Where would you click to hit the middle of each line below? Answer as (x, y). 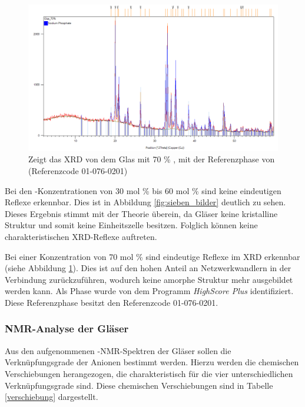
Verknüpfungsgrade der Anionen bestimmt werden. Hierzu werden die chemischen (152, 362)
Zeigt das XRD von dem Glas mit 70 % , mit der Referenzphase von (152, 159)
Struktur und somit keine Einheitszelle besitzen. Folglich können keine (131, 225)
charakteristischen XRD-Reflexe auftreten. (81, 236)
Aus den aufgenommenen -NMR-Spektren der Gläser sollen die (118, 350)
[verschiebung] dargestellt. (52, 397)
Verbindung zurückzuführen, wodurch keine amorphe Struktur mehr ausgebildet (149, 279)
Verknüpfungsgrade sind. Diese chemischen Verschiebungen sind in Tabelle (139, 385)
